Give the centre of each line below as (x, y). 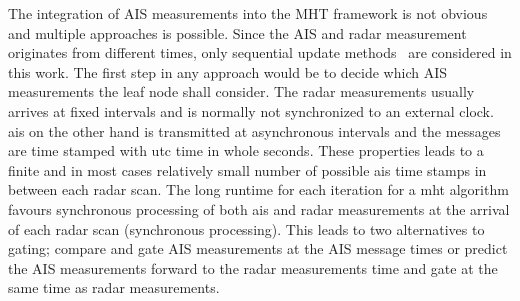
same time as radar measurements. (114, 287)
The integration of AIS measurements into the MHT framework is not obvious (248, 13)
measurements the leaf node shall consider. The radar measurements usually (241, 91)
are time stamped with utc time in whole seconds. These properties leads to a (246, 150)
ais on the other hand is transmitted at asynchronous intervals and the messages (254, 130)
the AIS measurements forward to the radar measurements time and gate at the (253, 267)
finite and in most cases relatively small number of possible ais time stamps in (247, 169)
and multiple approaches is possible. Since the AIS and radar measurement (237, 32)
